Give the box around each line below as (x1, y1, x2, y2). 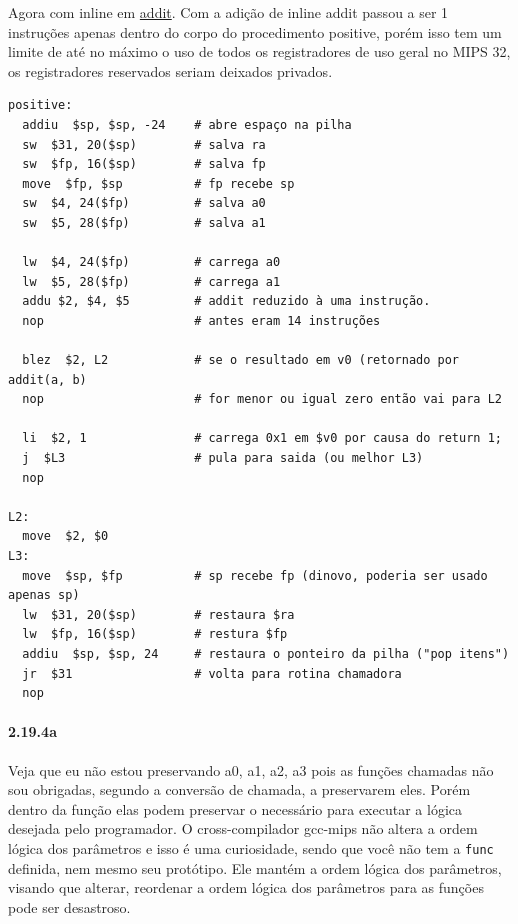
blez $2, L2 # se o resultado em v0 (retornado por (22, 353, 460, 368)
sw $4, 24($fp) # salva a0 (22, 196, 266, 211)
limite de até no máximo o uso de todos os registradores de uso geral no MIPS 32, (8, 41, 511, 62)
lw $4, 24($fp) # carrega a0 (22, 255, 281, 270)
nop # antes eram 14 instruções (22, 313, 381, 328)
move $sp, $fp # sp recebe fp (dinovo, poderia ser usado (22, 568, 488, 583)
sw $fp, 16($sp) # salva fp (22, 157, 266, 172)
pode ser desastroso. (8, 896, 131, 917)
